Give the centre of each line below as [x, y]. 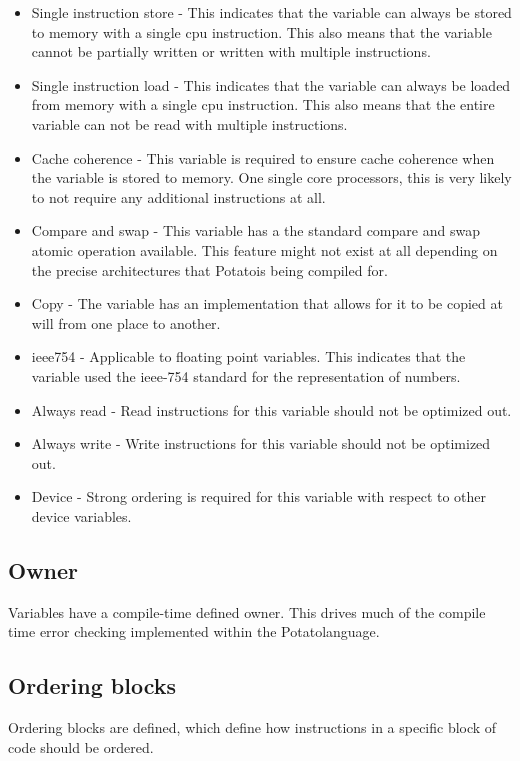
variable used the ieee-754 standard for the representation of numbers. [246, 375]
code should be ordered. [81, 746]
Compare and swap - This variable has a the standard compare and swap [255, 230]
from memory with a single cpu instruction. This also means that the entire [263, 104]
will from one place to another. [126, 322]
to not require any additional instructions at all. [178, 196]
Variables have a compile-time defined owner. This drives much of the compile [247, 611]
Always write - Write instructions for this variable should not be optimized [261, 443]
